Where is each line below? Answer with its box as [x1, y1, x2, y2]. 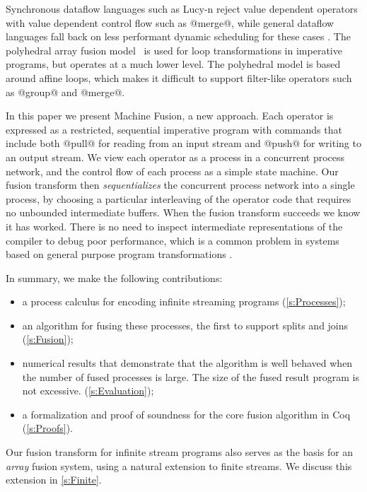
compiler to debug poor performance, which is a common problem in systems [6, 233, 339, 247]
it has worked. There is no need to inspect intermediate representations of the [6, 218, 343, 233]
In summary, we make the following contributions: [6, 270, 223, 285]
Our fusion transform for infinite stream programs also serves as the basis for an [6, 445, 354, 459]
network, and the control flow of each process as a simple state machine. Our [6, 163, 339, 178]
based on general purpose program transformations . [6, 247, 233, 262]
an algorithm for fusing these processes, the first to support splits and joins [22, 317, 349, 332]
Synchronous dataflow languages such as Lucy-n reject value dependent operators [6, 1, 358, 16]
